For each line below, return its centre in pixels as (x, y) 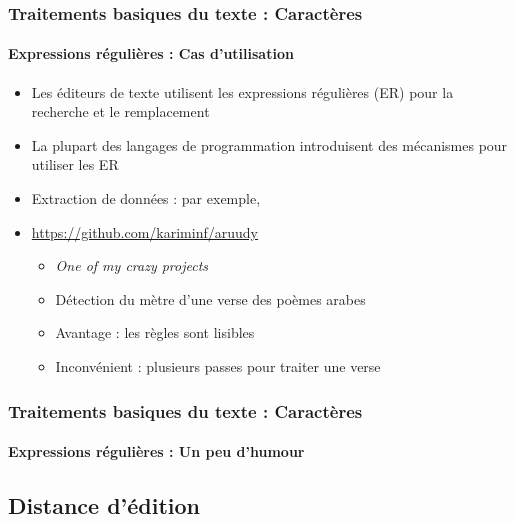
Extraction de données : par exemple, (146, 198)
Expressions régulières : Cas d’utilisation (151, 53)
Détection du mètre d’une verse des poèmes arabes (210, 298)
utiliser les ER (75, 164)
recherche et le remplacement (120, 111)
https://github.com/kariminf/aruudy (144, 231)
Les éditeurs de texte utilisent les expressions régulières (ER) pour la (242, 91)
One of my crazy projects (132, 265)
